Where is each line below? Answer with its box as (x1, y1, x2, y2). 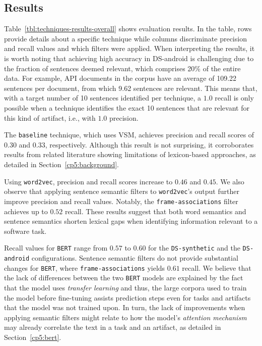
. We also (216, 176, 244, 186)
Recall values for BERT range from (4, 242, 108, 253)
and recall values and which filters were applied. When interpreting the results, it (4, 43, 255, 54)
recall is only (215, 92, 254, 103)
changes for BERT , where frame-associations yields (4, 262, 165, 273)
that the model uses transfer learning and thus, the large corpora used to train (4, 282, 247, 292)
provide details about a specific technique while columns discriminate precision (4, 33, 247, 43)
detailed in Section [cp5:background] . (4, 159, 119, 169)
